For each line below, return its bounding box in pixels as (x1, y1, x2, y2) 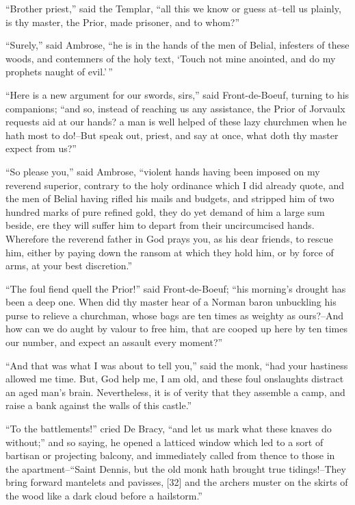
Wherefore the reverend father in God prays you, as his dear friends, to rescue (5, 231, 333, 245)
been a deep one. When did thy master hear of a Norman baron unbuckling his (5, 295, 337, 309)
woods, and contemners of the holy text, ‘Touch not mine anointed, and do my (5, 51, 336, 65)
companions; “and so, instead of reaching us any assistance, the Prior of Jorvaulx (5, 101, 345, 115)
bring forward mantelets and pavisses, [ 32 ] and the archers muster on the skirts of (5, 475, 348, 489)
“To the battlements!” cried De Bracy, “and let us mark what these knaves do (5, 421, 332, 436)
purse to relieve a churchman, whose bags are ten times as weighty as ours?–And (5, 308, 344, 322)
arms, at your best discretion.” (5, 258, 133, 273)
